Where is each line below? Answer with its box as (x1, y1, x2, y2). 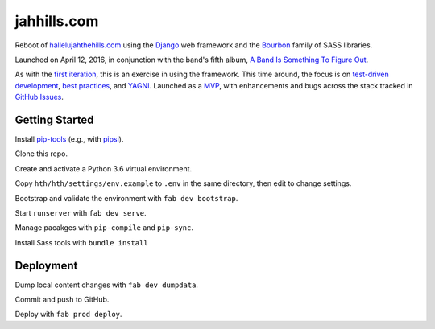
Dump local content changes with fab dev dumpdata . (14, 280, 199, 290)
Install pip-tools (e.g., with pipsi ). (14, 134, 124, 144)
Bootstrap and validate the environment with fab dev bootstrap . (14, 193, 238, 203)
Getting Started (14, 113, 94, 126)
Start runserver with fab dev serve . (14, 208, 147, 217)
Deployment (14, 258, 78, 273)
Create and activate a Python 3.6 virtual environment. (14, 163, 193, 173)
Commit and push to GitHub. (14, 294, 110, 305)
